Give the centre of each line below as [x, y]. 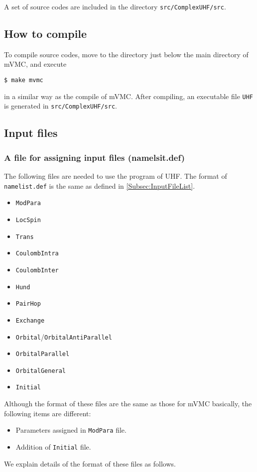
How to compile [46, 34]
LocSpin [28, 220]
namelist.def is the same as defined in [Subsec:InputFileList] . [100, 185]
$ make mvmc [24, 80]
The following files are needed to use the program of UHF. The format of [116, 176]
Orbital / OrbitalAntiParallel [64, 336]
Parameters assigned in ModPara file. [71, 430]
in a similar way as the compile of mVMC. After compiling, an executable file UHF [129, 96]
